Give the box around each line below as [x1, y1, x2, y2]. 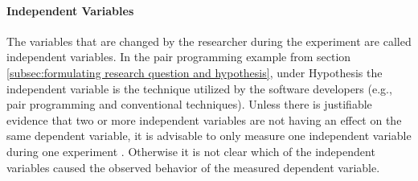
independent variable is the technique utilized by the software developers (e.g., [6, 80, 392, 97]
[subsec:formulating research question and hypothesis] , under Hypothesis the [6, 64, 383, 80]
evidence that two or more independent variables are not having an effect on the [6, 111, 402, 128]
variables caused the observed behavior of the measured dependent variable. [6, 158, 380, 175]
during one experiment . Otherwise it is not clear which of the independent [6, 142, 375, 159]
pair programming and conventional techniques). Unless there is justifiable [6, 96, 372, 113]
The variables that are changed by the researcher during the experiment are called [6, 32, 412, 49]
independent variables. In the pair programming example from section [6, 48, 351, 65]
